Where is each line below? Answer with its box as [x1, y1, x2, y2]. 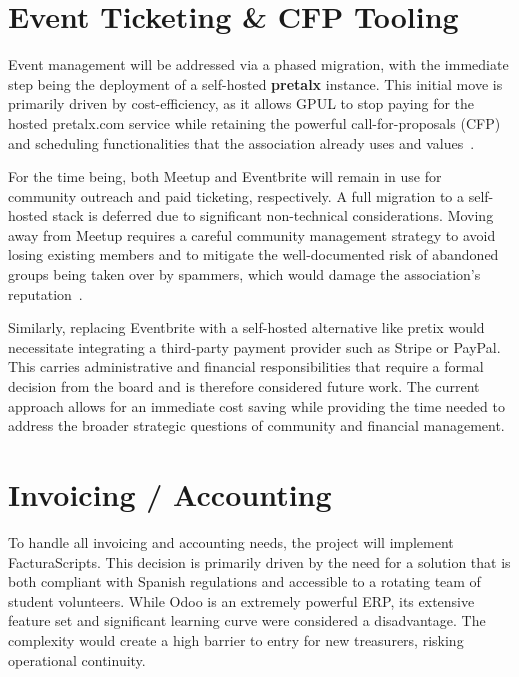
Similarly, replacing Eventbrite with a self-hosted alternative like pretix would [8, 317, 485, 338]
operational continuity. [8, 649, 146, 670]
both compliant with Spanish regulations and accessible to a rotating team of [8, 571, 481, 592]
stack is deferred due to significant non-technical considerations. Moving [52, 205, 494, 226]
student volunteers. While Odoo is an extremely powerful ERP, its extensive [8, 590, 475, 611]
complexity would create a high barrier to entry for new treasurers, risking [8, 629, 464, 650]
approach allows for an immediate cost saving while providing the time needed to [8, 395, 505, 416]
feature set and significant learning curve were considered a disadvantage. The [8, 610, 486, 631]
